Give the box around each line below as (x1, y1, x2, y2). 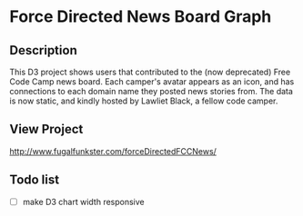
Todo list (9, 172, 60, 188)
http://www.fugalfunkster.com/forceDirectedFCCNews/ (9, 145, 217, 156)
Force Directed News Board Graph (9, 6, 272, 27)
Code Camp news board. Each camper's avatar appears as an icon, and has (9, 76, 295, 87)
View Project (9, 122, 84, 137)
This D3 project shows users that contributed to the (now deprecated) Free (9, 66, 291, 77)
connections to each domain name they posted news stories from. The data (9, 86, 294, 96)
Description (9, 43, 77, 58)
